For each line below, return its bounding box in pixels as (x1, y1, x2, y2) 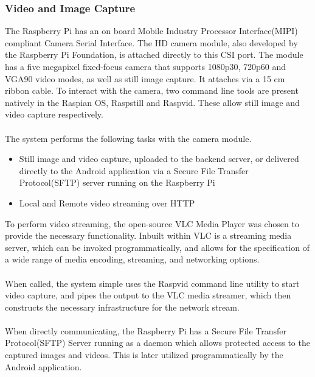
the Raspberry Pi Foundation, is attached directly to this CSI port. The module (5, 48, 303, 61)
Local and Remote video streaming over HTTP (19, 196, 195, 209)
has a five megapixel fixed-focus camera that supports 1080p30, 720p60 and (5, 60, 286, 72)
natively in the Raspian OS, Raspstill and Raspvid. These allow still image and (5, 96, 300, 108)
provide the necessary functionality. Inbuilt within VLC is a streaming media (5, 229, 292, 242)
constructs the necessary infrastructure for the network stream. (5, 300, 240, 313)
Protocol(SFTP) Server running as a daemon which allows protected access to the (5, 336, 310, 349)
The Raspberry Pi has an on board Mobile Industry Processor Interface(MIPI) (5, 24, 298, 37)
